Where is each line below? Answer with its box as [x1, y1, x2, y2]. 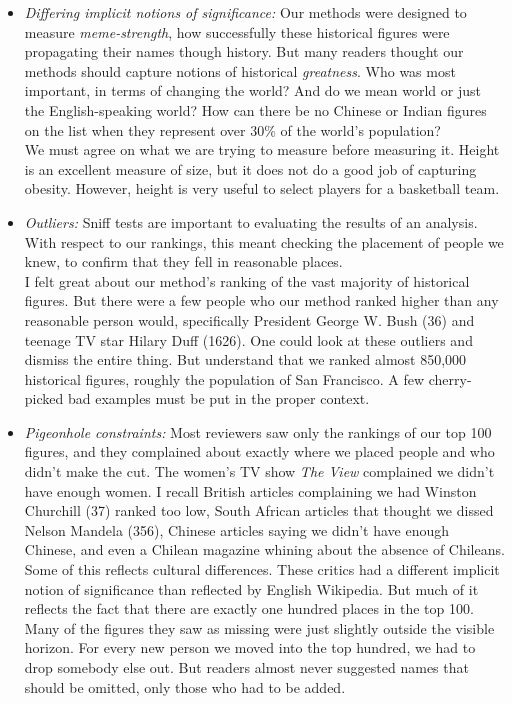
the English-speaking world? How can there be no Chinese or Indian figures [24, 99, 487, 120]
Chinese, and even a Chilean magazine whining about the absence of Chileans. [24, 539, 505, 560]
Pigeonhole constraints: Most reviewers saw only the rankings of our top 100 [24, 421, 492, 442]
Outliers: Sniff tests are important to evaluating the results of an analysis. [24, 211, 478, 232]
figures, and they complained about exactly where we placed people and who [24, 441, 495, 462]
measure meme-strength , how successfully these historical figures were [24, 21, 450, 42]
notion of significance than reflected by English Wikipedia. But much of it [24, 578, 479, 599]
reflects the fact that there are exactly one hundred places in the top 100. [24, 598, 474, 619]
